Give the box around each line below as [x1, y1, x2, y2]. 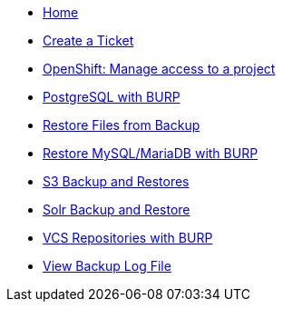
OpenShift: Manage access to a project [43, 61, 276, 76]
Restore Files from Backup [43, 117, 200, 133]
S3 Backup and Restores [43, 174, 190, 189]
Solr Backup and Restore [43, 202, 190, 217]
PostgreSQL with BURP [43, 89, 181, 105]
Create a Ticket [43, 33, 134, 48]
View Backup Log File [43, 258, 171, 274]
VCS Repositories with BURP [43, 230, 213, 245]
